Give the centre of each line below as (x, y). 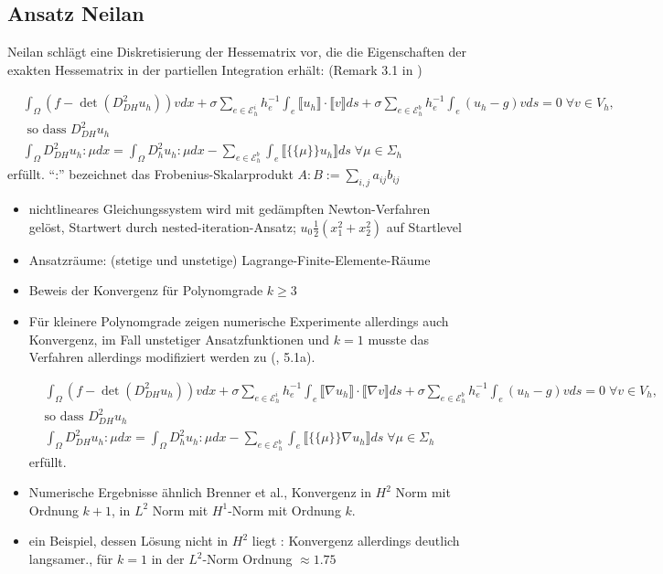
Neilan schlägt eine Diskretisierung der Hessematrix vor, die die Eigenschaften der (237, 52)
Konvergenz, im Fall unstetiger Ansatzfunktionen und (179, 339)
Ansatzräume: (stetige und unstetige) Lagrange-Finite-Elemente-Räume (230, 259)
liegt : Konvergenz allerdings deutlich (356, 541)
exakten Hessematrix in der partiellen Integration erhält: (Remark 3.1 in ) (215, 69)
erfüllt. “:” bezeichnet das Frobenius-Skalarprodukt (150, 174)
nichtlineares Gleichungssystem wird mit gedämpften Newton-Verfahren (230, 209)
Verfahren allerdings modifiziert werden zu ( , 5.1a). (172, 357)
